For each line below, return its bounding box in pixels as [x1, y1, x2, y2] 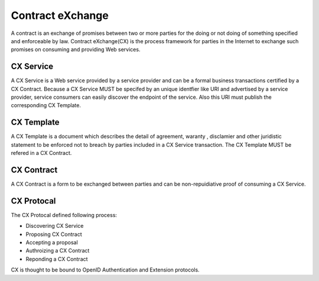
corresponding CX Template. [11, 102, 81, 109]
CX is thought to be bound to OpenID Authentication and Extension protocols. [11, 266, 200, 273]
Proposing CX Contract [25, 231, 82, 238]
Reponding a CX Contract [25, 255, 88, 263]
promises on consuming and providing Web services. [11, 46, 141, 53]
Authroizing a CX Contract [25, 247, 90, 254]
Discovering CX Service [25, 222, 84, 230]
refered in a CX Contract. [11, 150, 72, 157]
